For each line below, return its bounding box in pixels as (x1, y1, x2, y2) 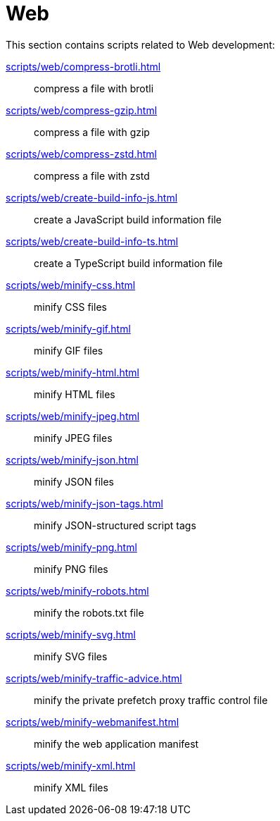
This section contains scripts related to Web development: (6, 38, 275, 51)
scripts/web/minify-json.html (6, 453, 139, 466)
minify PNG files (34, 562, 108, 575)
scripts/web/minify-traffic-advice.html (6, 672, 182, 684)
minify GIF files (34, 344, 103, 357)
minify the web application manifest (34, 737, 199, 750)
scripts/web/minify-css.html (6, 278, 136, 291)
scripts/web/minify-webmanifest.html (6, 715, 179, 728)
